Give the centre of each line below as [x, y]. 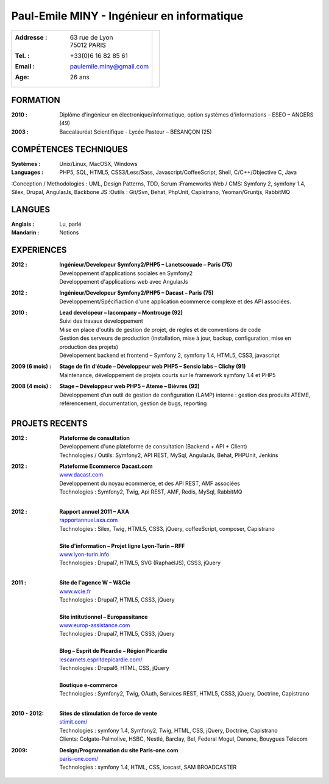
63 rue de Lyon [91, 37]
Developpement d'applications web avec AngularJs [124, 281]
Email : [25, 66]
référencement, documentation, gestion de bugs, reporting [133, 403]
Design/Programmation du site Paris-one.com [119, 750]
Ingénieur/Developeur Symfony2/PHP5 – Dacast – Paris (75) [136, 293]
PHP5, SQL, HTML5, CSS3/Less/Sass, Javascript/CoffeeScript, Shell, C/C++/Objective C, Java [178, 172]
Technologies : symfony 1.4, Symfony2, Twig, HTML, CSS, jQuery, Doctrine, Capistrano [168, 730]
